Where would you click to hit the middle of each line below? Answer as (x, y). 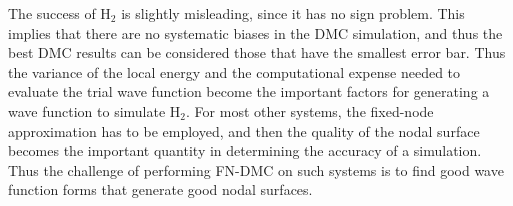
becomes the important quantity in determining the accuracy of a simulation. (245, 150)
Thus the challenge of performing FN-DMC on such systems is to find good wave (256, 169)
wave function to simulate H (94, 110)
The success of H (59, 13)
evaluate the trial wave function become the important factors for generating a (249, 91)
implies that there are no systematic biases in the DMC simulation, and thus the (255, 32)
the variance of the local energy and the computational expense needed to (234, 71)
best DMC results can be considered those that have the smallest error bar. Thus (257, 52)
